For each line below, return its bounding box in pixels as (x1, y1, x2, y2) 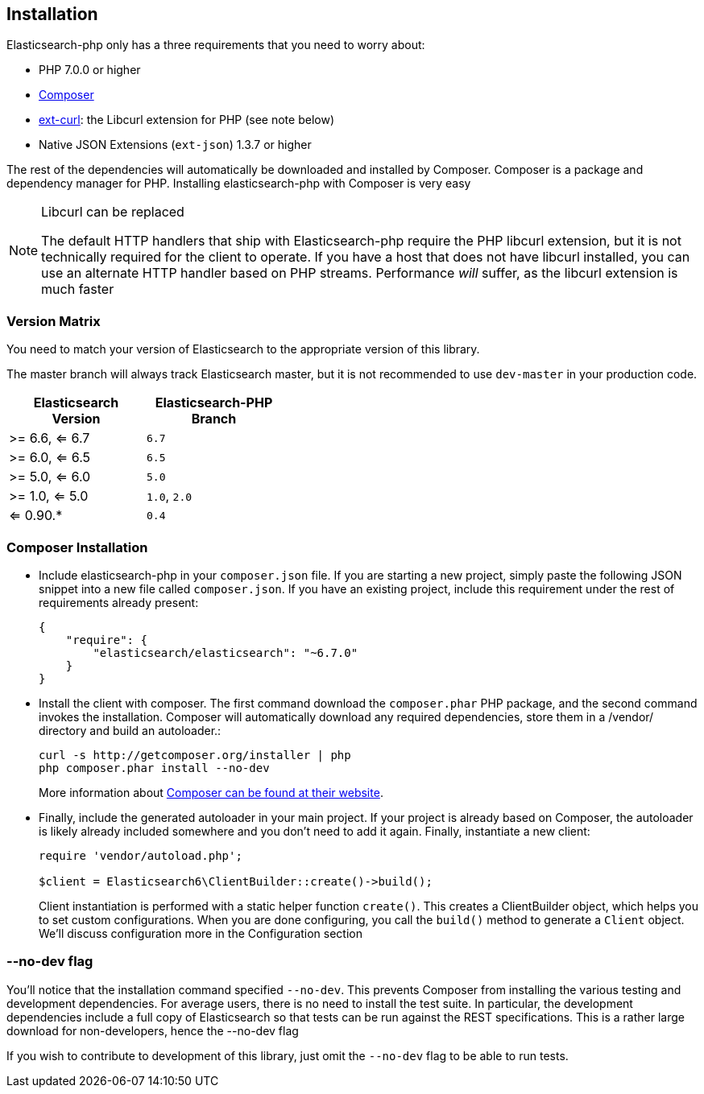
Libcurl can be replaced (41, 204, 184, 221)
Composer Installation (6, 539, 148, 555)
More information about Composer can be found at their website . (39, 785, 383, 799)
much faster (41, 281, 114, 298)
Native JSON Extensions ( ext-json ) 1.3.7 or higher (39, 138, 312, 152)
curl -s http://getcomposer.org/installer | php (39, 748, 351, 762)
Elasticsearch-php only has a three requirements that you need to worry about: (6, 38, 425, 52)
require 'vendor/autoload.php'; (39, 848, 242, 862)
